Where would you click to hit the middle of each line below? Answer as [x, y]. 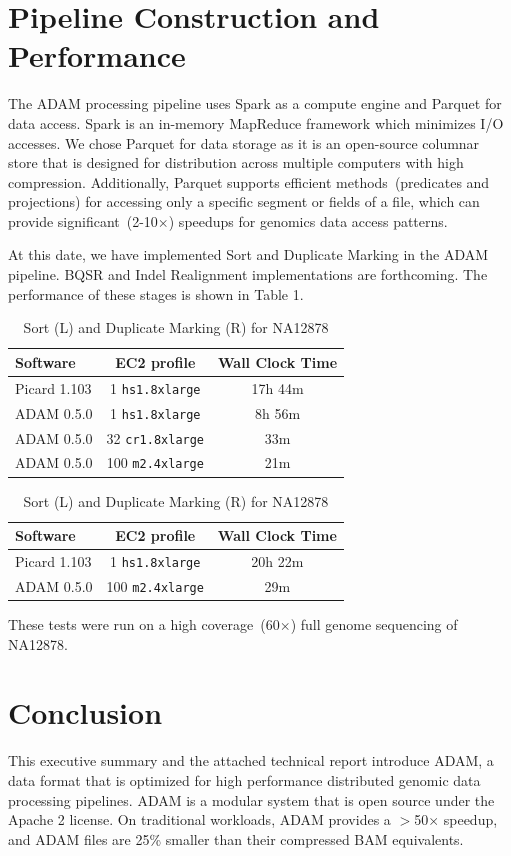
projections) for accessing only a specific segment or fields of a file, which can [244, 201]
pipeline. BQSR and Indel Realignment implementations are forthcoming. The [248, 274]
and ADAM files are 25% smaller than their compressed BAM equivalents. [236, 838]
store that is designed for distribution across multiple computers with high [236, 162]
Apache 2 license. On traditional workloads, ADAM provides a [199, 819]
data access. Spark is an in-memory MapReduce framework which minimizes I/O [256, 122]
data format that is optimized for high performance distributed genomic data [244, 779]
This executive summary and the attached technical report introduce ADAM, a [251, 760]
